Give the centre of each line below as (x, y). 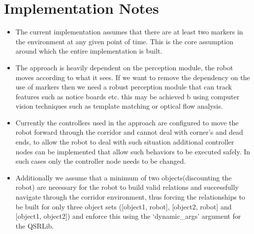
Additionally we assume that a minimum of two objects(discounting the (124, 177)
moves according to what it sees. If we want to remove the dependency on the (133, 77)
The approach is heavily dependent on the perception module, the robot (124, 67)
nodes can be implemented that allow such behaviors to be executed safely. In (133, 151)
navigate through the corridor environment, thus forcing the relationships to (130, 197)
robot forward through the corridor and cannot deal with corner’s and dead (129, 132)
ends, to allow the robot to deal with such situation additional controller (125, 142)
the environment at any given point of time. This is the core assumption (124, 41)
